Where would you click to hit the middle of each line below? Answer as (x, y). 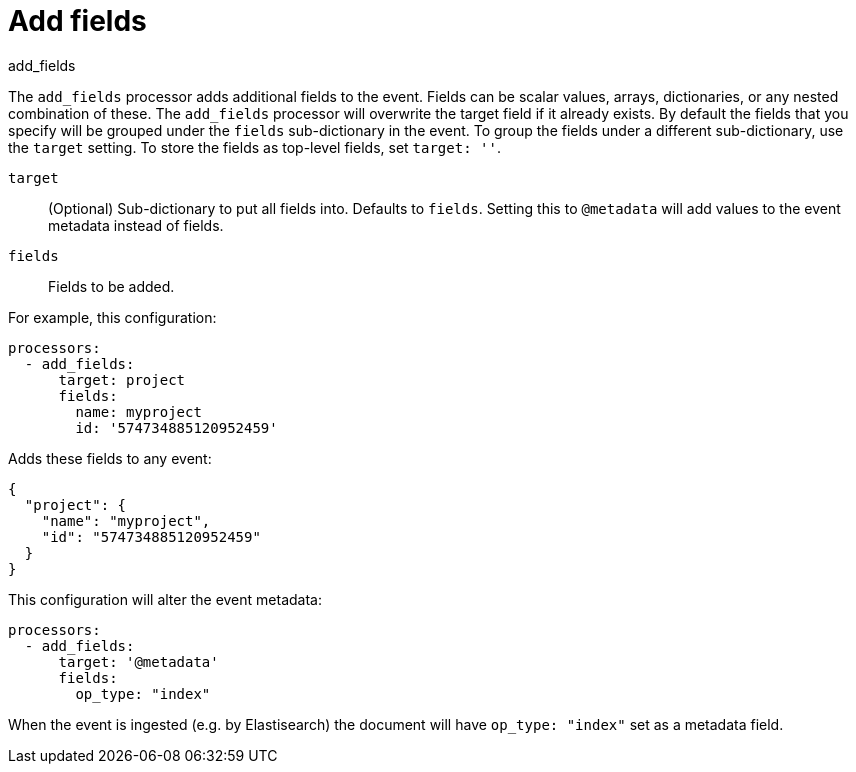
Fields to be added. (111, 286)
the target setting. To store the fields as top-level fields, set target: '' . (254, 147)
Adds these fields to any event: (110, 458)
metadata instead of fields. (136, 225)
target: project (122, 379)
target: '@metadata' (138, 661)
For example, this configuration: (112, 317)
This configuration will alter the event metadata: (165, 599)
